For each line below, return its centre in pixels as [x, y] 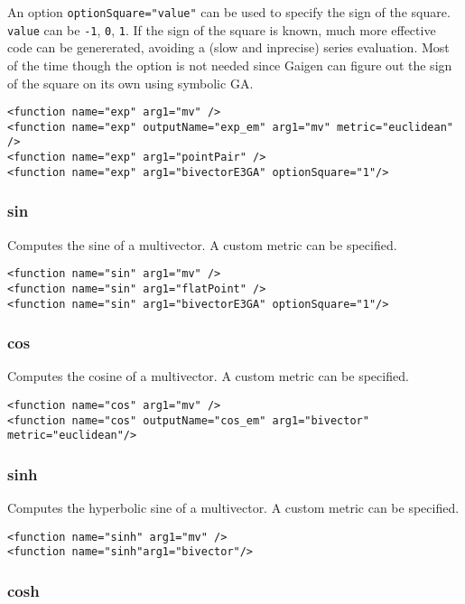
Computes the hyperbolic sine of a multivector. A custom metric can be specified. [233, 508]
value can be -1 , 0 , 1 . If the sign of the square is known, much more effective [222, 29]
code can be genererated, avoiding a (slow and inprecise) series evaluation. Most [228, 47]
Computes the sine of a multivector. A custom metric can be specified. [202, 244]
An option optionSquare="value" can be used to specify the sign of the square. [229, 12]
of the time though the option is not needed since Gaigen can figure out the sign [230, 65]
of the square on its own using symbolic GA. [130, 83]
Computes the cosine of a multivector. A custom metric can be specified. [208, 376]
